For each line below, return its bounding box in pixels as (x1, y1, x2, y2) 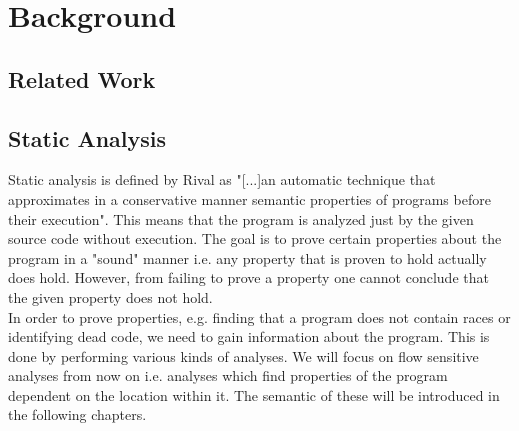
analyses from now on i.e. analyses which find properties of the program (8, 365, 448, 386)
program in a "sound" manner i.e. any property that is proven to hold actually (8, 247, 487, 268)
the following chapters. (8, 404, 147, 425)
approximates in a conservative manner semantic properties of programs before (8, 188, 491, 209)
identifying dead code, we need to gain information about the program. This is (8, 326, 490, 347)
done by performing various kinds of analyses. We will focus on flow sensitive (8, 345, 479, 366)
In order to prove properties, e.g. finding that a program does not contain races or (8, 306, 511, 327)
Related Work (8, 63, 156, 94)
